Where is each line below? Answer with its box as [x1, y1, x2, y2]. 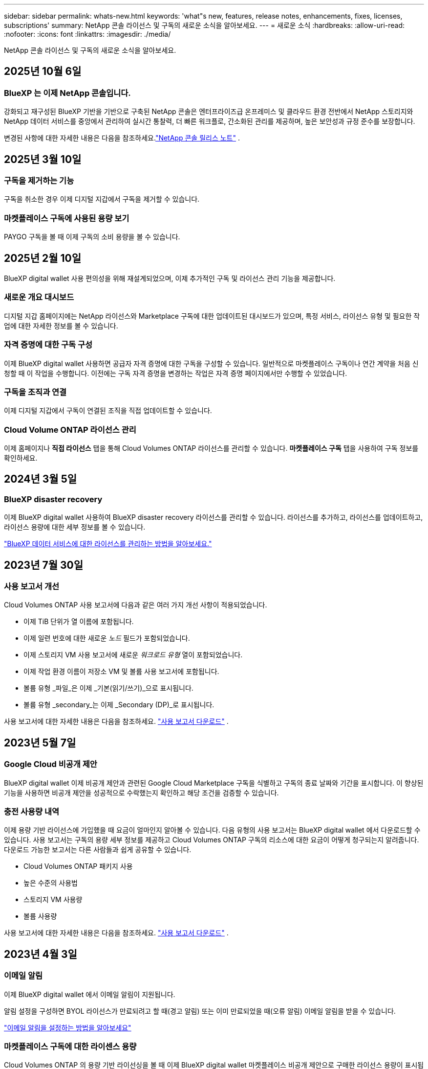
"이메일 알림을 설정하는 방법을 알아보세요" [4, 1023, 131, 1032]
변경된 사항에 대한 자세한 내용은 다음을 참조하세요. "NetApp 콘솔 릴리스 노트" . [4, 134, 240, 142]
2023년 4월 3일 [4, 948, 77, 960]
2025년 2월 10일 [4, 252, 82, 264]
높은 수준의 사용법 [23, 879, 78, 887]
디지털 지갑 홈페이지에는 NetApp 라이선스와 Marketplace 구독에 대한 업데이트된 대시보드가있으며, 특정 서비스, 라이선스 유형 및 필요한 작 [4, 311, 420, 320]
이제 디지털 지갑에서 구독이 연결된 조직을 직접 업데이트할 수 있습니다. [4, 406, 212, 415]
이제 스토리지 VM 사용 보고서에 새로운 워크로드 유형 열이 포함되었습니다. [23, 651, 243, 659]
